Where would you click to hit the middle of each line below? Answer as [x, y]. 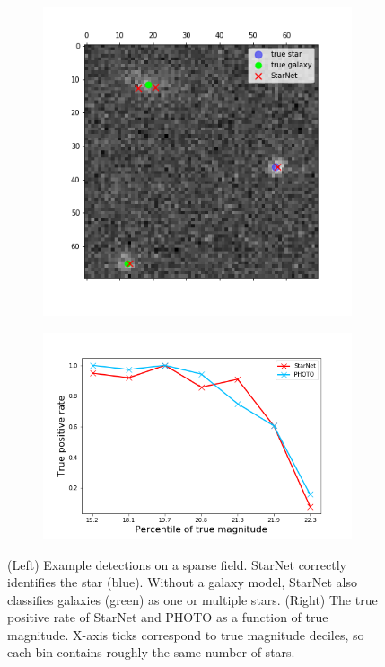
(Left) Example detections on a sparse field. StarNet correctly [177, 564]
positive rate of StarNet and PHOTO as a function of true [168, 617]
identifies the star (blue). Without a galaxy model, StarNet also [182, 582]
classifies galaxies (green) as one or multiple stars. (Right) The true [192, 599]
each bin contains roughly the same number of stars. [151, 652]
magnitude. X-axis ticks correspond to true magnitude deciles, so [186, 634]
